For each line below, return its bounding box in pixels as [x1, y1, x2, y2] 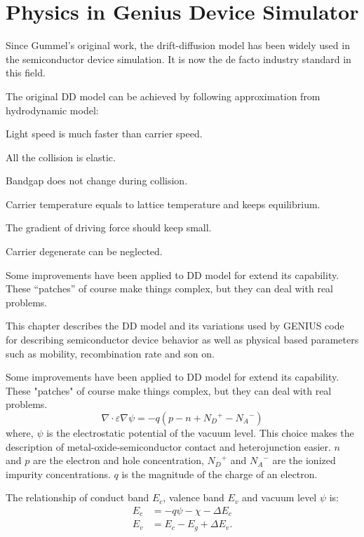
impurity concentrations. [6, 466, 111, 481]
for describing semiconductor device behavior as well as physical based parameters [6, 332, 359, 347]
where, [6, 426, 34, 440]
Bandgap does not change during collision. [6, 173, 188, 188]
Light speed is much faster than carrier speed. [6, 126, 203, 141]
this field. [6, 65, 46, 80]
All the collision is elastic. [6, 149, 116, 164]
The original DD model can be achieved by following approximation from [6, 88, 321, 103]
